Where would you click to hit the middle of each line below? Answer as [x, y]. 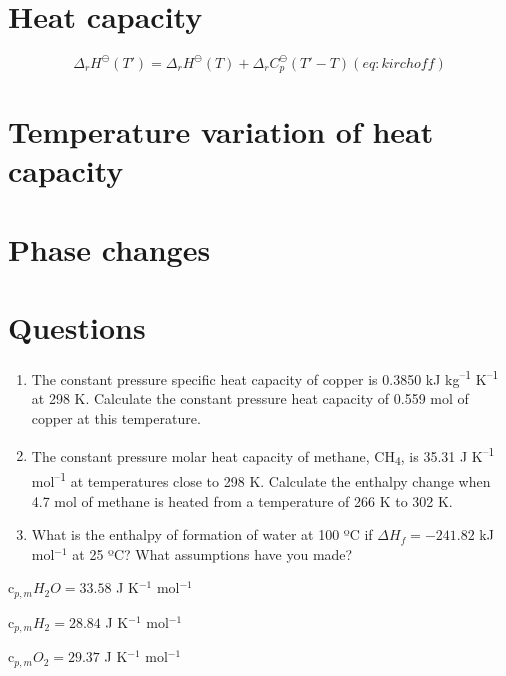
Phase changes [109, 248]
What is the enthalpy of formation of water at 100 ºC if [202, 534]
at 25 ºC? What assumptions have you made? [212, 553]
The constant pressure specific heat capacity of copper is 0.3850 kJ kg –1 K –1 [265, 377]
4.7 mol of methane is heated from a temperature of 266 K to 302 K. [242, 500]
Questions [77, 327]
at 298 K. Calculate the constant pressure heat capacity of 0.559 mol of [250, 398]
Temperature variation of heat [221, 131]
